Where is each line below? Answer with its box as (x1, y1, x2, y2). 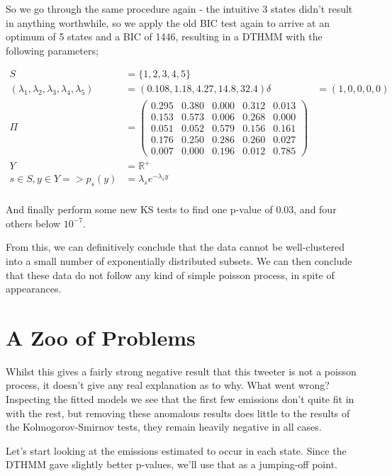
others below (6, 215, 61, 230)
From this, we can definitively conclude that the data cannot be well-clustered (6, 239, 345, 254)
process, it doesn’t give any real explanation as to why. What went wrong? (6, 378, 330, 392)
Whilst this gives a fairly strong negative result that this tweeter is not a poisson (6, 363, 357, 378)
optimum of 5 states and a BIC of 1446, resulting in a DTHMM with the (6, 29, 323, 44)
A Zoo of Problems (6, 322, 196, 351)
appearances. (6, 281, 62, 296)
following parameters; (6, 42, 99, 57)
